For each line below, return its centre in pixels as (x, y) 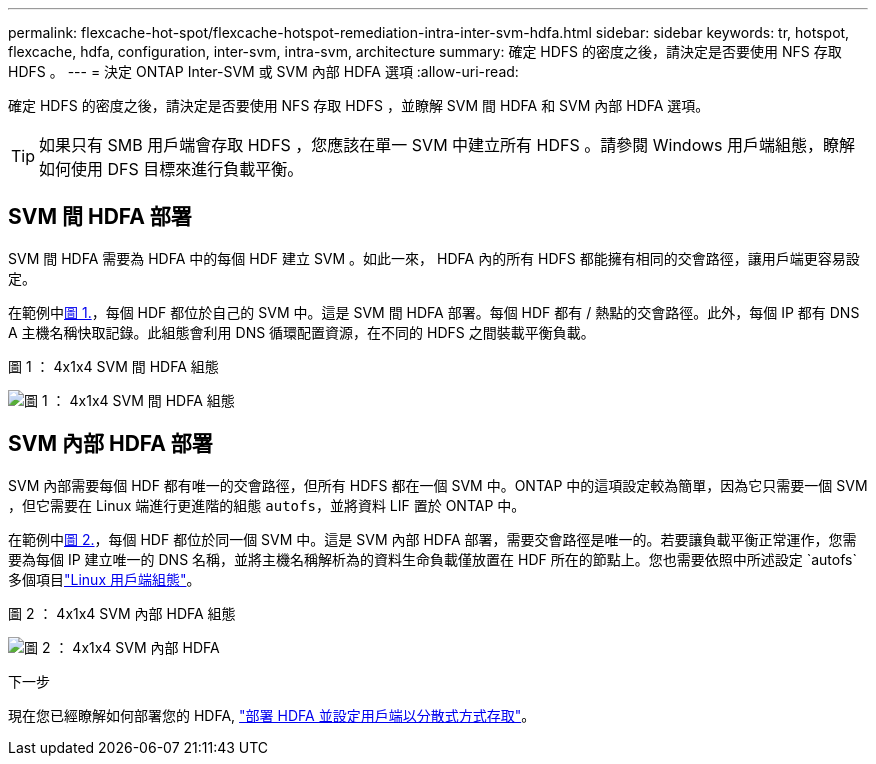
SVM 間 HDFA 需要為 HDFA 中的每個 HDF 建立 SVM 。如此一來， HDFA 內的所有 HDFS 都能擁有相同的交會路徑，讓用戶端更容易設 (434, 258)
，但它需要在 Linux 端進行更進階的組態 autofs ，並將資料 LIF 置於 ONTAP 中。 (267, 505)
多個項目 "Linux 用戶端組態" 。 (104, 579)
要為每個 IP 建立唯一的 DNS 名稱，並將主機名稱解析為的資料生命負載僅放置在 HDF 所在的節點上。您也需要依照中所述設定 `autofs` (432, 559)
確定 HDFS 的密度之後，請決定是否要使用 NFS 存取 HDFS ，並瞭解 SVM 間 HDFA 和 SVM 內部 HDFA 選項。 (359, 105)
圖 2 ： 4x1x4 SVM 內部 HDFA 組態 (122, 613)
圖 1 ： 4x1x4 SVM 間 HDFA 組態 (113, 366)
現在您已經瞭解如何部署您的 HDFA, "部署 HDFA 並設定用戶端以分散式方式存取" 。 (272, 715)
